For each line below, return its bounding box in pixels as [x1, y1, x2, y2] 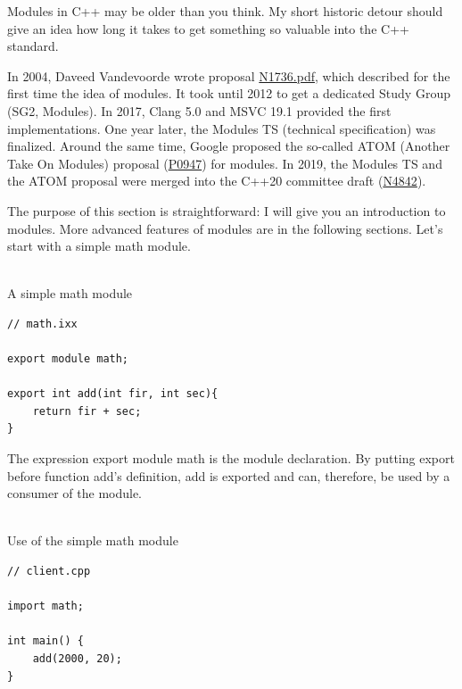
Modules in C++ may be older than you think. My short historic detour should [7, 2, 443, 20]
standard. [7, 37, 59, 55]
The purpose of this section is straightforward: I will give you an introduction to [7, 201, 446, 220]
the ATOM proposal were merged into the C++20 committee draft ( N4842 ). [7, 171, 426, 190]
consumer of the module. [7, 484, 143, 502]
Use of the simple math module [7, 531, 178, 550]
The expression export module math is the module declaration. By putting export [7, 449, 455, 468]
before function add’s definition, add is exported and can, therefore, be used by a [7, 466, 450, 485]
